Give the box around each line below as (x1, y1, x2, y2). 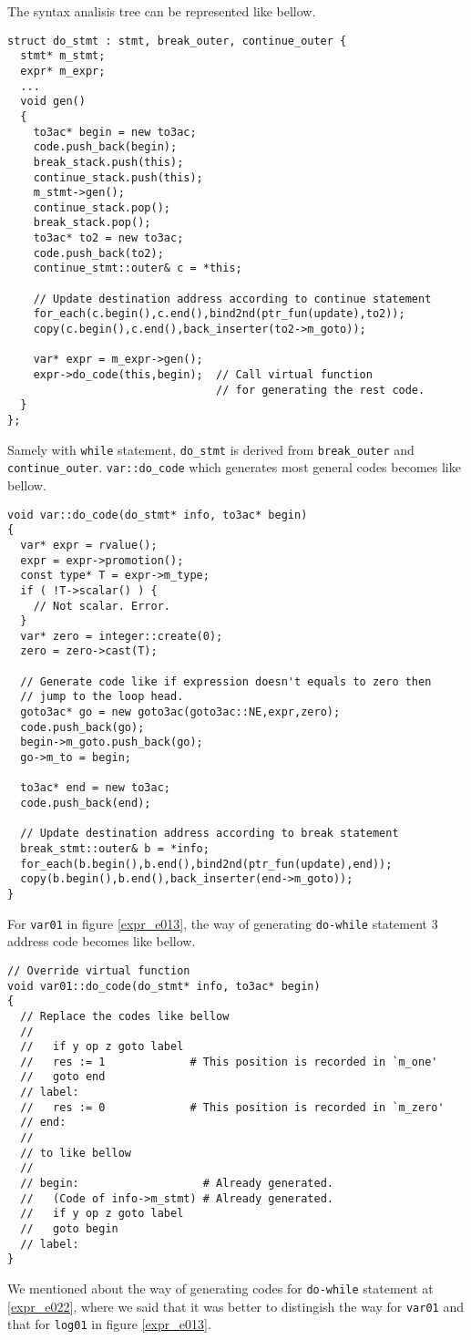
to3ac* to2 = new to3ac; (33, 232, 184, 245)
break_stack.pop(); (33, 216, 151, 230)
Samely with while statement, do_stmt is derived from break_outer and (7, 439, 415, 459)
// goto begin (20, 1222, 118, 1236)
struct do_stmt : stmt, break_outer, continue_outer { (7, 34, 347, 47)
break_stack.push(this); (33, 155, 184, 169)
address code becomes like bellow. (7, 932, 196, 951)
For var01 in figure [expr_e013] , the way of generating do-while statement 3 (7, 913, 438, 933)
